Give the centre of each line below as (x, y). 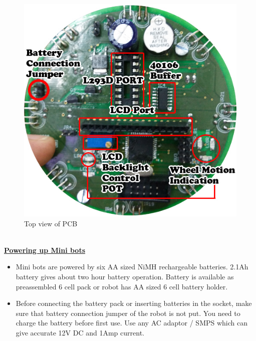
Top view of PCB (51, 223)
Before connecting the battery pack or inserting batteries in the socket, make (134, 303)
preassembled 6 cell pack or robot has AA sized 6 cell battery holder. (122, 286)
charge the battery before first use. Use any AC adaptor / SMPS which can (132, 323)
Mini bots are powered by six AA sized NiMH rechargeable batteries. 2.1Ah (132, 267)
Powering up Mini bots (45, 250)
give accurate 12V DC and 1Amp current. (80, 332)
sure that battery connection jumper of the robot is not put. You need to (128, 313)
